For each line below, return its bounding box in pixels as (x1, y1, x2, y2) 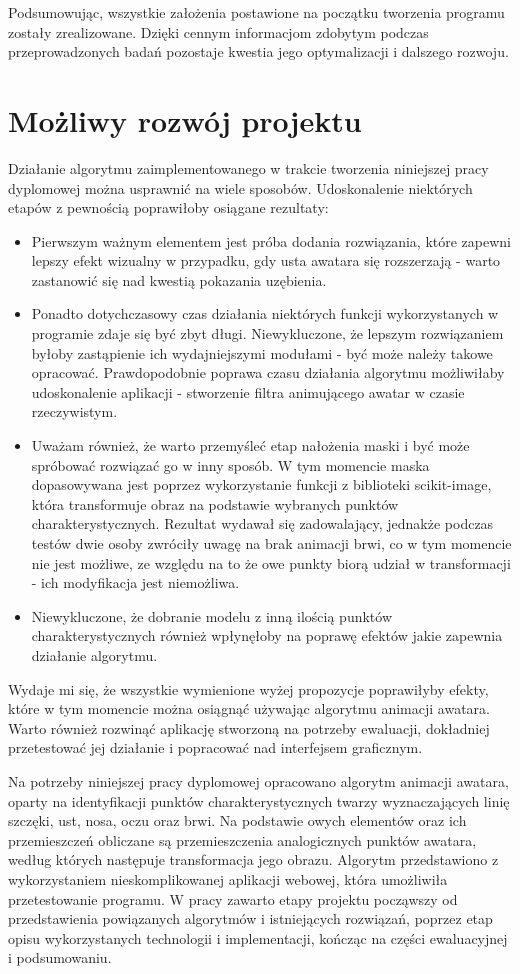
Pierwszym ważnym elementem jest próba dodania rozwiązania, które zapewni (31, 230, 511, 251)
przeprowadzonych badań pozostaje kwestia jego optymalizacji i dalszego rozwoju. (8, 41, 509, 62)
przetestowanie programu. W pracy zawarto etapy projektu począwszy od (8, 888, 458, 909)
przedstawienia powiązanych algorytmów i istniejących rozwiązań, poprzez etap (8, 908, 493, 929)
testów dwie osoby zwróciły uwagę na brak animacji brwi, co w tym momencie (31, 533, 512, 553)
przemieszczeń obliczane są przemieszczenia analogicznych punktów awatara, (8, 829, 477, 850)
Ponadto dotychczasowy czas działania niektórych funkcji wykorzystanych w (31, 303, 499, 324)
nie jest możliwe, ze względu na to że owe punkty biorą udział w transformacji (31, 552, 511, 573)
